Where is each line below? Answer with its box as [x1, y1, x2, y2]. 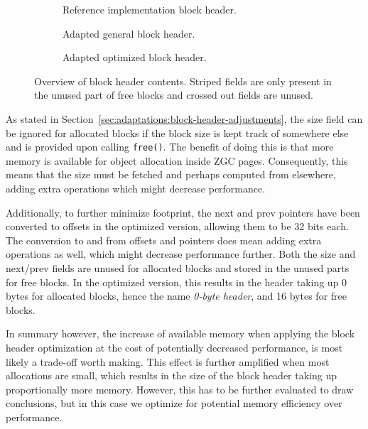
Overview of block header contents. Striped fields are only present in [34, 73, 332, 88]
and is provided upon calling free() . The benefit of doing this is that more [6, 139, 334, 154]
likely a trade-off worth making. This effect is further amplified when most [6, 354, 330, 369]
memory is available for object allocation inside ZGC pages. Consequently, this [6, 153, 348, 168]
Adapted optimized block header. [63, 50, 207, 65]
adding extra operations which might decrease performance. [6, 181, 266, 195]
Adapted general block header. [63, 26, 195, 40]
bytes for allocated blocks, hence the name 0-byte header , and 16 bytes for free [6, 288, 347, 303]
